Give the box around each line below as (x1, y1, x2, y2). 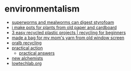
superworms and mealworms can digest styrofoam (11, 19, 114, 25)
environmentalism (4, 3, 80, 14)
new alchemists (11, 55, 43, 61)
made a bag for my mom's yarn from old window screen (11, 35, 125, 41)
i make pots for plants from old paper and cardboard (11, 24, 117, 30)
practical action (11, 45, 43, 51)
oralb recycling (11, 40, 42, 45)
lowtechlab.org (11, 60, 42, 66)
